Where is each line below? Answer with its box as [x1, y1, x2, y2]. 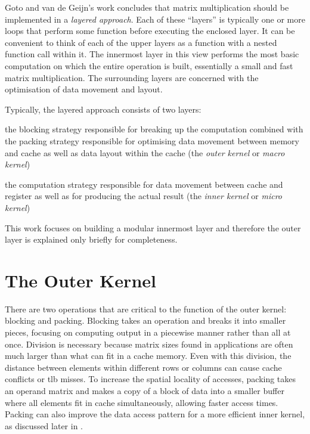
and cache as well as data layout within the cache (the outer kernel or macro [5, 146, 285, 159]
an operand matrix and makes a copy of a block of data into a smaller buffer [5, 384, 284, 396]
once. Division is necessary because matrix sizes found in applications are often [5, 337, 293, 350]
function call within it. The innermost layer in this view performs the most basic [5, 48, 299, 60]
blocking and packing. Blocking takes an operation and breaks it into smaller [5, 314, 286, 327]
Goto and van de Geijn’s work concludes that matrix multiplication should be [5, 1, 289, 13]
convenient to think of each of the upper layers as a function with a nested [5, 36, 277, 48]
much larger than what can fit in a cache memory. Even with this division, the [5, 349, 292, 362]
